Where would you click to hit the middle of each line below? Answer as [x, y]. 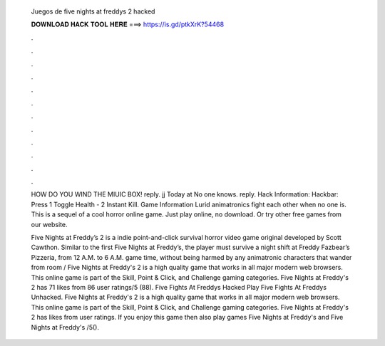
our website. [49, 224]
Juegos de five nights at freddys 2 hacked [93, 11]
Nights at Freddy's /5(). [65, 327]
